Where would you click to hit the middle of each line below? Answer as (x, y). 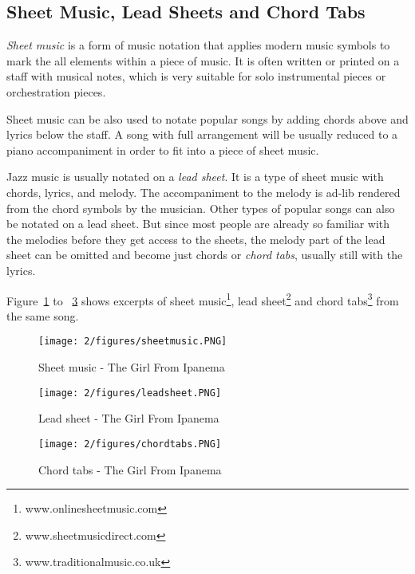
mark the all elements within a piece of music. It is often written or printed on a (203, 60)
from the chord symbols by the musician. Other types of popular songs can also (201, 208)
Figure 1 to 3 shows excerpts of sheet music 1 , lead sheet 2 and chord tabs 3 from (203, 299)
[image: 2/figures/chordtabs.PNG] (130, 444)
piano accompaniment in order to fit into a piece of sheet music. (163, 149)
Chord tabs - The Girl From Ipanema (130, 469)
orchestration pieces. (56, 91)
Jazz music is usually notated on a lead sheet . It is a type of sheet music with (195, 177)
